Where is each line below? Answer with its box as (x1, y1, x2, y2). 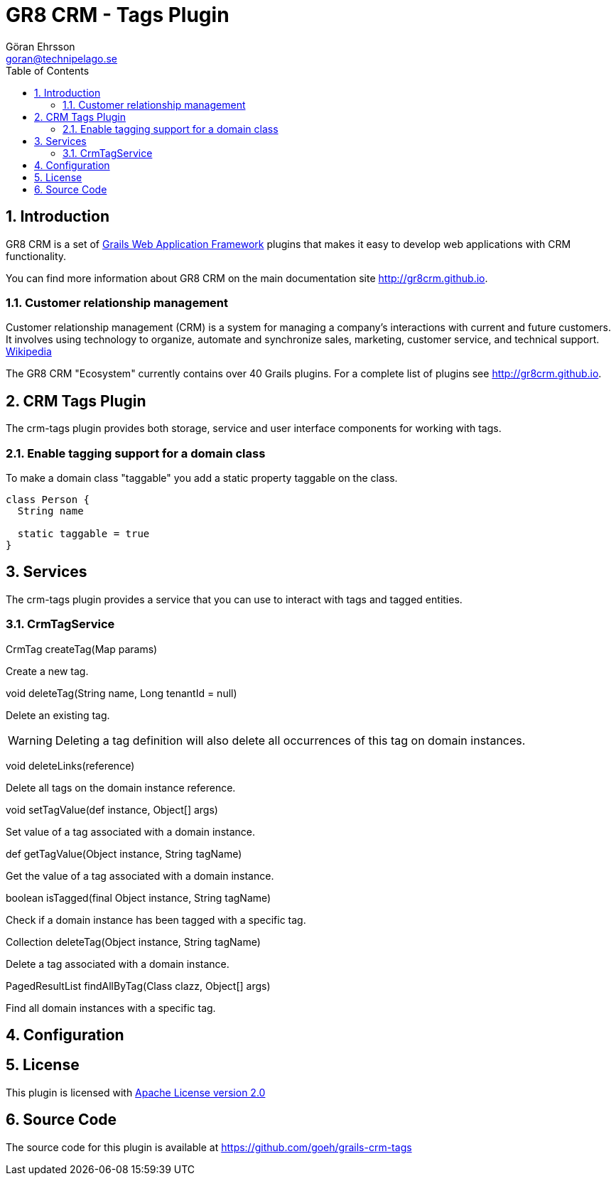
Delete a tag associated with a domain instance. (6, 957, 229, 970)
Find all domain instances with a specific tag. (6, 1001, 216, 1014)
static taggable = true (17, 527, 150, 539)
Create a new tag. (6, 664, 89, 677)
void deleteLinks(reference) (6, 759, 135, 772)
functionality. (6, 249, 67, 262)
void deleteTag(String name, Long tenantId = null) (6, 686, 237, 699)
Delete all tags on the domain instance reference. (6, 781, 236, 794)
